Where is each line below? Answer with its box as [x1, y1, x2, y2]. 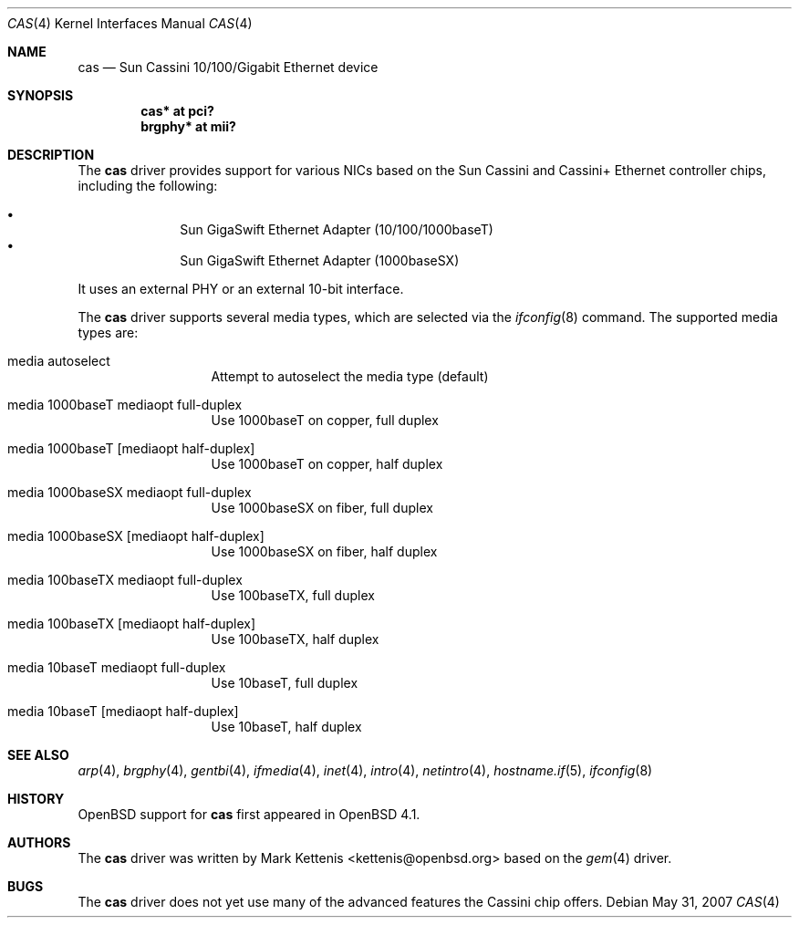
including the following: [78, 178, 218, 193]
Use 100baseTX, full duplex [211, 587, 375, 603]
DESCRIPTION [7, 147, 95, 162]
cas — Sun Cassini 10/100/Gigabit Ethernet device [78, 59, 379, 75]
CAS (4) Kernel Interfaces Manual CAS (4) [7, 16, 253, 31]
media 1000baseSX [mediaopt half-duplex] [7, 528, 265, 544]
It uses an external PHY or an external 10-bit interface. [78, 281, 404, 296]
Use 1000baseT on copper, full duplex [211, 412, 439, 428]
